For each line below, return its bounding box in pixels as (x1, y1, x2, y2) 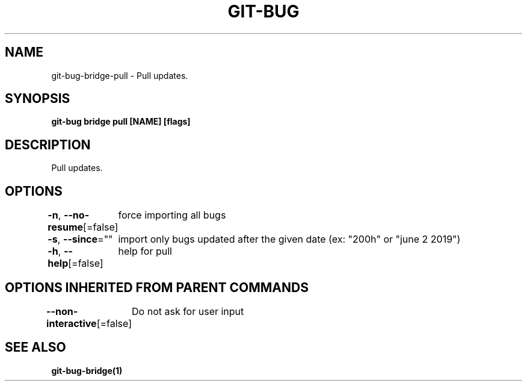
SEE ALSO (5, 340, 66, 355)
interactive (46, 317, 97, 329)
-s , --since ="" (48, 233, 113, 246)
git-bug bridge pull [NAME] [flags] (51, 116, 191, 127)
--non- (46, 305, 78, 317)
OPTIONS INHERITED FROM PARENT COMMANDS (5, 279, 309, 295)
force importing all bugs (118, 209, 226, 222)
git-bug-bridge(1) (51, 365, 123, 376)
